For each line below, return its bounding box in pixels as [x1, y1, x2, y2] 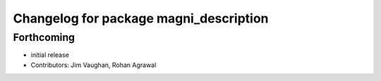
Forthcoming [13, 31, 75, 44]
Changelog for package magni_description [13, 11, 269, 26]
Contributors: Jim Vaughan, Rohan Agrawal [30, 61, 157, 69]
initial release [30, 51, 70, 59]
